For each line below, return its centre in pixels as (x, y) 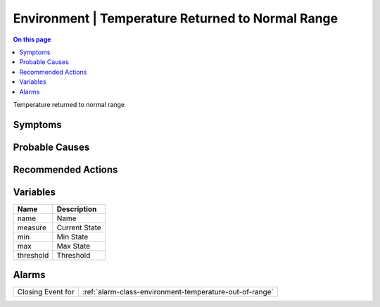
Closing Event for (46, 292)
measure (32, 227)
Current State (79, 227)
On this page (32, 39)
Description (77, 209)
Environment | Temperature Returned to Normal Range (175, 18)
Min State (72, 237)
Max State (74, 246)
